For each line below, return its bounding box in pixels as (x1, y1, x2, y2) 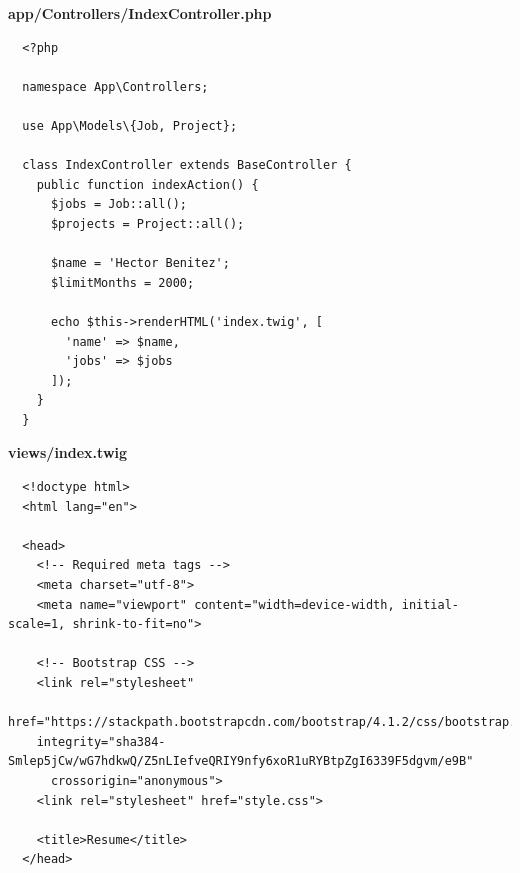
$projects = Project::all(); (50, 216, 245, 231)
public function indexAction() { (36, 177, 259, 192)
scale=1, (8, 617, 66, 632)
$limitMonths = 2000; (50, 275, 195, 290)
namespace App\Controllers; (22, 79, 209, 94)
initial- (401, 597, 460, 612)
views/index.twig (8, 442, 128, 463)
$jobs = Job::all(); (50, 197, 187, 212)
